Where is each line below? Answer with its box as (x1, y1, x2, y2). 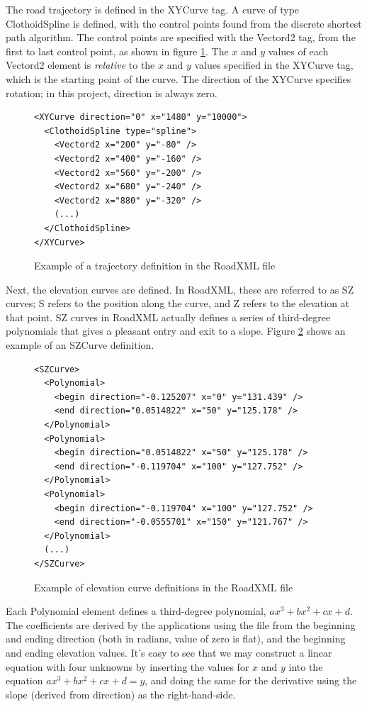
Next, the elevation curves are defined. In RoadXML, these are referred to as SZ (6, 282, 354, 296)
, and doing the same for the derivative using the (145, 673, 357, 688)
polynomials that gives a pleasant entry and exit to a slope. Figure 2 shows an (6, 323, 346, 338)
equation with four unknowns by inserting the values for (6, 659, 249, 674)
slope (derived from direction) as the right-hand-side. (6, 686, 236, 701)
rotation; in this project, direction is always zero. (6, 85, 218, 100)
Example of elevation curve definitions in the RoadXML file (34, 579, 293, 594)
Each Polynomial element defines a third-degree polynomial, (6, 603, 266, 618)
